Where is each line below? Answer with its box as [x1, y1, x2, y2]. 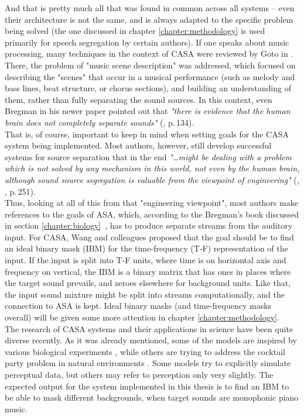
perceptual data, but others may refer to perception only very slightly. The [5, 368, 274, 380]
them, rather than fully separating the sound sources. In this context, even [5, 93, 272, 105]
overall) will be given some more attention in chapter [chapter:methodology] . [5, 311, 279, 323]
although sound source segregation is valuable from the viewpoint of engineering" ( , [5, 173, 299, 185]
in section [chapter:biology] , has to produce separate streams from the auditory [5, 219, 293, 232]
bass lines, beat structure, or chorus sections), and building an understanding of [5, 82, 291, 94]
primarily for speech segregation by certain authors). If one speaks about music [5, 36, 289, 48]
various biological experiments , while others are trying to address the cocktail [5, 345, 285, 357]
